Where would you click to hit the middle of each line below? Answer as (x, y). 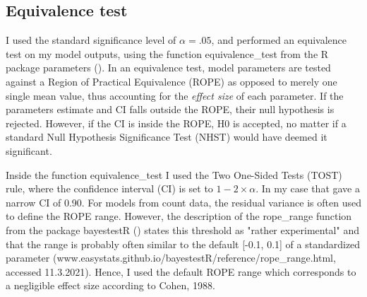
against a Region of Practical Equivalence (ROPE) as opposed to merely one (172, 81)
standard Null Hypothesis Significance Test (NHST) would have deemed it (167, 137)
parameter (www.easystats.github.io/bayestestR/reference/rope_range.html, (171, 258)
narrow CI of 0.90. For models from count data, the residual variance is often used (183, 202)
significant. (29, 150)
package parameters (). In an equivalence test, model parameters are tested (168, 68)
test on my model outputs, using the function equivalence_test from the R (167, 53)
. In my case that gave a (308, 188)
